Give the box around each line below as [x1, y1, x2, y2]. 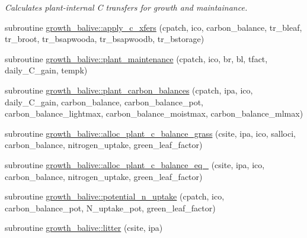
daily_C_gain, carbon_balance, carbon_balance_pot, [5, 95, 203, 108]
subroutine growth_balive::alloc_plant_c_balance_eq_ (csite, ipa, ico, [5, 158, 265, 171]
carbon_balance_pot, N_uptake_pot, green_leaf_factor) [5, 201, 216, 214]
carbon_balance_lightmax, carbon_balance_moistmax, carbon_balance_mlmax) [5, 107, 303, 120]
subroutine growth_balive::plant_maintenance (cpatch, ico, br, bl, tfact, [5, 52, 268, 65]
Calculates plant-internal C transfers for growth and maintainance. [5, 1, 248, 13]
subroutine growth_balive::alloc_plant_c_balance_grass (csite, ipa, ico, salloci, [5, 127, 296, 139]
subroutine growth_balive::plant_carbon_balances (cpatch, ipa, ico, [5, 83, 253, 96]
